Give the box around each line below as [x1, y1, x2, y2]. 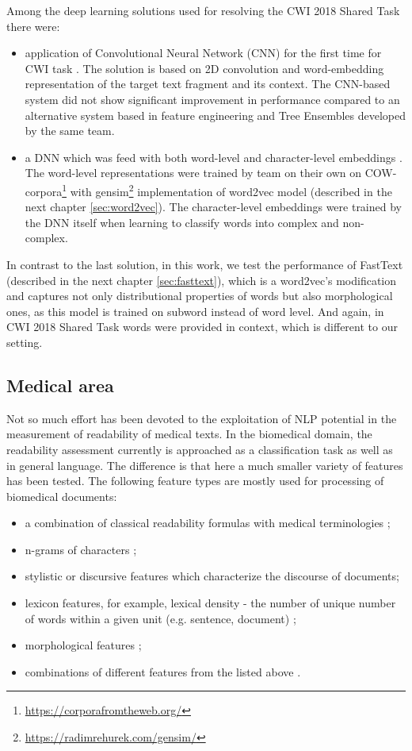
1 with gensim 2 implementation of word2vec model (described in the [62, 180, 392, 199]
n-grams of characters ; [25, 541, 137, 557]
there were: [6, 17, 60, 34]
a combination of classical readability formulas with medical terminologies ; [25, 514, 391, 531]
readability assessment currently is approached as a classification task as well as [6, 441, 393, 457]
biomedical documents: [6, 487, 117, 504]
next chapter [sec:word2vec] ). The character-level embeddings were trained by [25, 198, 402, 215]
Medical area [6, 372, 114, 397]
